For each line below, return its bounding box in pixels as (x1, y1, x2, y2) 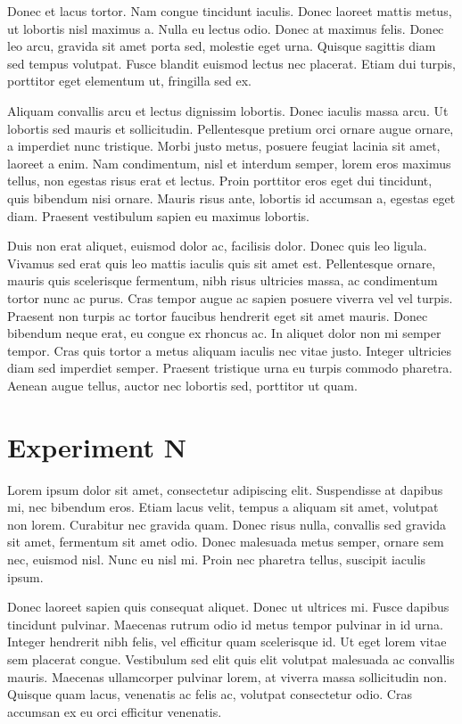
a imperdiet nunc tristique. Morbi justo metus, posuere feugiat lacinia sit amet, (7, 136, 441, 155)
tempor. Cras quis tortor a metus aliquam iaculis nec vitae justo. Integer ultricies (7, 341, 452, 359)
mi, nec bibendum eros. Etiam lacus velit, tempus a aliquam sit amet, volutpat (7, 498, 439, 516)
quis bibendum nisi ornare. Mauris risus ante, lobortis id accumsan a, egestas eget (7, 188, 456, 207)
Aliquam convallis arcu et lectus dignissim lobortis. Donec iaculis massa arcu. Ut (7, 101, 449, 119)
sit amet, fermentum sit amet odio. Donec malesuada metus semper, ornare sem (7, 532, 444, 551)
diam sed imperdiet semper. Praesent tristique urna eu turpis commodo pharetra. (7, 358, 453, 377)
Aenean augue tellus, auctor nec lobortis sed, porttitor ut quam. (7, 375, 358, 394)
